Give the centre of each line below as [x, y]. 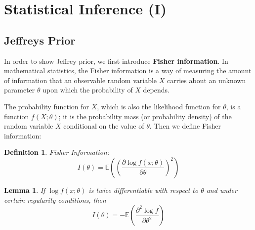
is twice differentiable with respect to [144, 190]
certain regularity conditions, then [55, 200]
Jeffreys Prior [40, 40]
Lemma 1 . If [25, 190]
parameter [20, 90]
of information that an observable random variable [81, 80]
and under [222, 190]
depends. [156, 90]
